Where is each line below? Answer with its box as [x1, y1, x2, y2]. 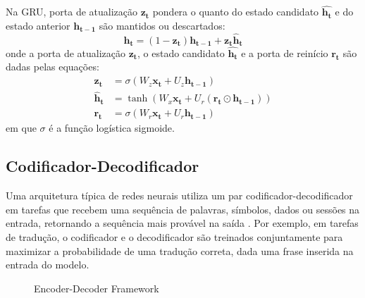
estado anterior [6, 18, 70, 32]
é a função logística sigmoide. [49, 120, 175, 135]
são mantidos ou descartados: [99, 18, 225, 32]
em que [6, 120, 37, 135]
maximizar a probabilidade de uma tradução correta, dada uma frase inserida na [6, 243, 354, 258]
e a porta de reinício [241, 45, 328, 60]
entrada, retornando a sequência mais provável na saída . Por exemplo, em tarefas [6, 216, 359, 230]
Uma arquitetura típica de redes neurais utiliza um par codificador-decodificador [6, 188, 353, 203]
